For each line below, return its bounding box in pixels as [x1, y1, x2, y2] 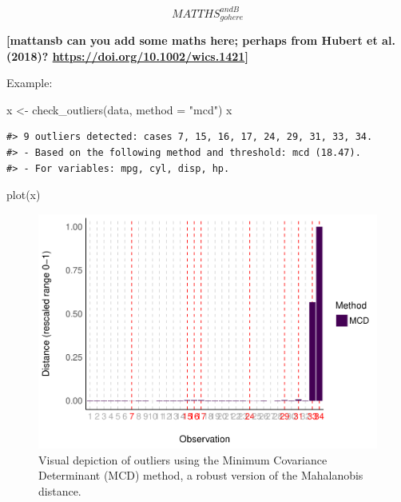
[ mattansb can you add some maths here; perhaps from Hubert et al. [6, 31, 395, 48]
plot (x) [6, 186, 41, 203]
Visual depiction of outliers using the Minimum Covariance [38, 451, 328, 468]
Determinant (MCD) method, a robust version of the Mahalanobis [38, 467, 363, 484]
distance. [38, 483, 81, 500]
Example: [6, 74, 53, 91]
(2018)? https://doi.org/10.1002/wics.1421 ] [6, 47, 248, 64]
